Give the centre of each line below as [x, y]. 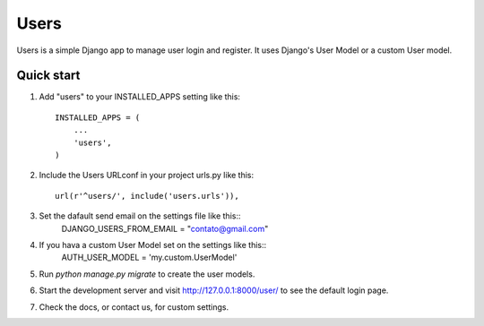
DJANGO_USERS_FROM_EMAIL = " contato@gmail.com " [165, 228]
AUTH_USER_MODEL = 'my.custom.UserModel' [149, 257]
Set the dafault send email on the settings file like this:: [140, 216]
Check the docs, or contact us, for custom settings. [134, 307]
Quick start [48, 76]
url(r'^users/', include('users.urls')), [147, 196]
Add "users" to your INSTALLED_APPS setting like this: [140, 97]
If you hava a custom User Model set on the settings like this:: [153, 244]
